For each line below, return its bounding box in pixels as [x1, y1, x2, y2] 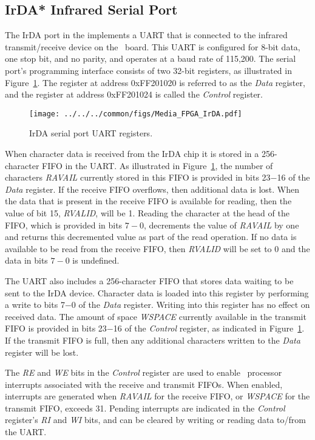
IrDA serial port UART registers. [29, 127, 153, 139]
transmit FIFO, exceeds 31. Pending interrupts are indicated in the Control [5, 401, 285, 414]
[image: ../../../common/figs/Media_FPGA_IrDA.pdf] [29, 109, 242, 118]
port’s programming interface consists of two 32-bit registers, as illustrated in [5, 64, 292, 76]
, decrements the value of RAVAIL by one [143, 218, 299, 231]
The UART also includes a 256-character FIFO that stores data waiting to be [5, 274, 294, 287]
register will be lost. [5, 345, 79, 358]
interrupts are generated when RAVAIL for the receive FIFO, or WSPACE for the [5, 390, 310, 402]
